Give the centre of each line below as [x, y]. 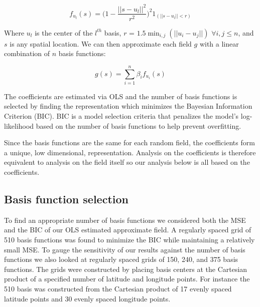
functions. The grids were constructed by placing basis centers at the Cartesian [126, 269]
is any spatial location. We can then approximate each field [101, 43]
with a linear [219, 43]
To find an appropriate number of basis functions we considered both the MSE [125, 220]
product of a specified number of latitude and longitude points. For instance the [127, 279]
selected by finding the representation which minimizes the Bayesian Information [128, 106]
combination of [27, 53]
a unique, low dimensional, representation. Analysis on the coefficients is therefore [130, 152]
